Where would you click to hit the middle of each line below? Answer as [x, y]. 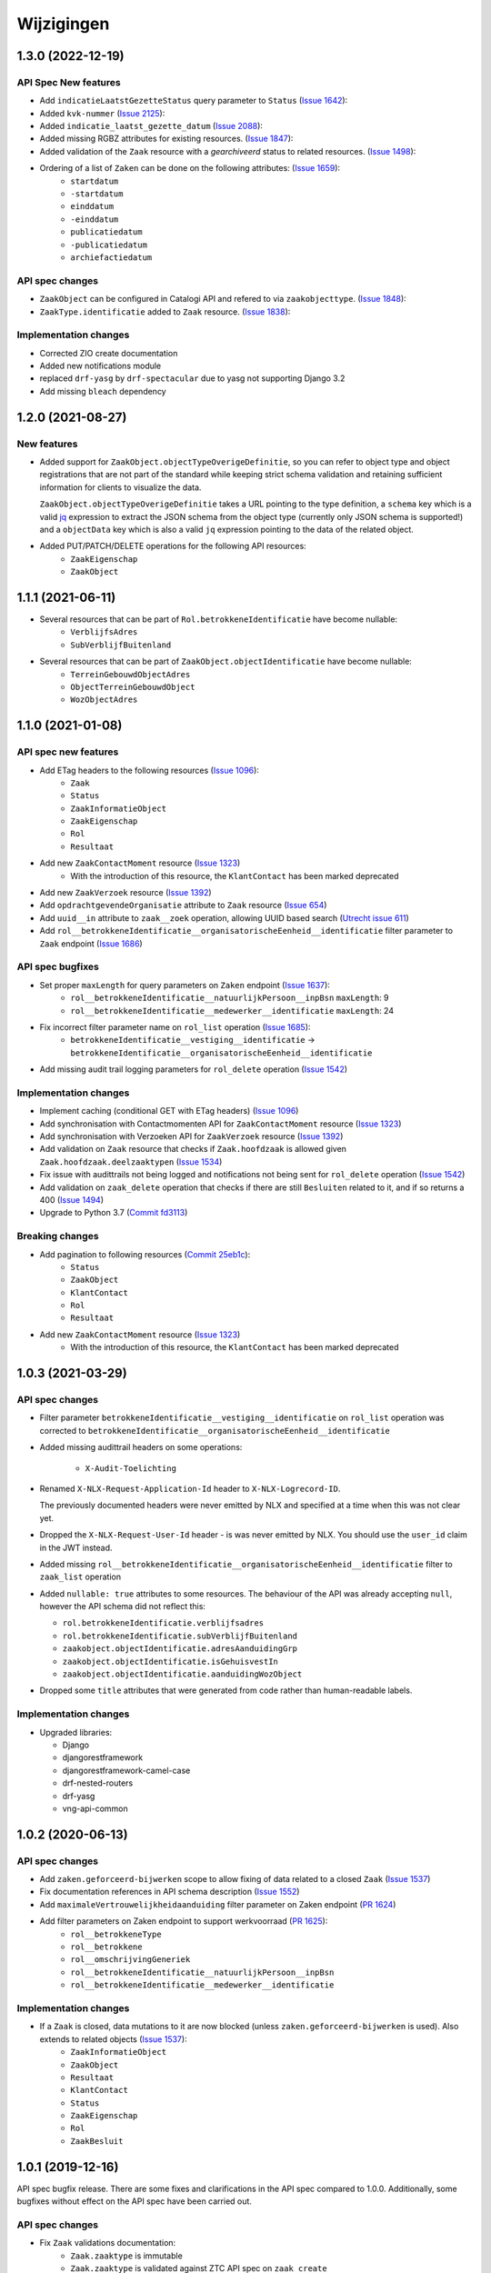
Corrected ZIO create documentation [109, 353]
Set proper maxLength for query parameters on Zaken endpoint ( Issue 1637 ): [185, 985]
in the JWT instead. [76, 1547]
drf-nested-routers [98, 1783]
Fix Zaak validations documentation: [108, 2243]
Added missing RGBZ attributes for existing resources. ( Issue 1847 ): [166, 139]
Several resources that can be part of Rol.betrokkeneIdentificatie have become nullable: [219, 619]
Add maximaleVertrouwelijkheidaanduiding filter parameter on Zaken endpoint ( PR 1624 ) [218, 1904]
